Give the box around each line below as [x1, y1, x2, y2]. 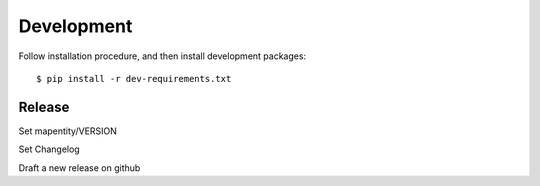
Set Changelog [18, 143, 80, 155]
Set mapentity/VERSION [18, 125, 117, 137]
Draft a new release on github [18, 161, 141, 174]
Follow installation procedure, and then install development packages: [18, 50, 307, 62]
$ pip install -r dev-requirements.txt [36, 73, 232, 84]
